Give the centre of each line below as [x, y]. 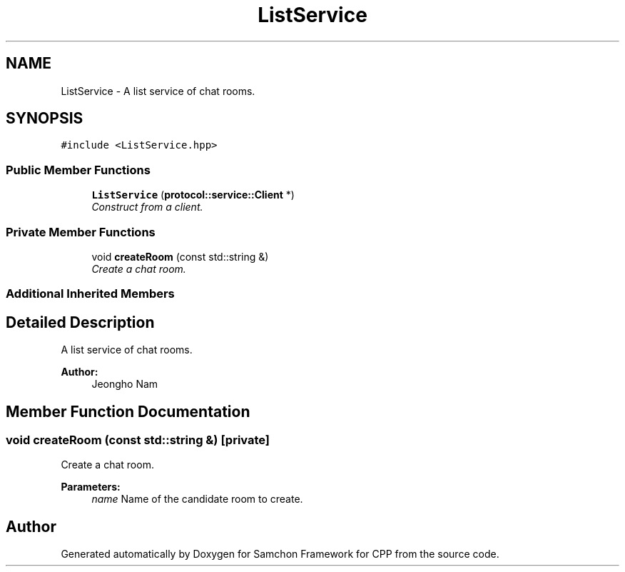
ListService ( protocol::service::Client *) [193, 195]
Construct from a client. [147, 207]
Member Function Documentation [128, 411]
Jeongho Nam [125, 384]
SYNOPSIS [45, 119]
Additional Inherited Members [90, 294]
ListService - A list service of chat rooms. [158, 91]
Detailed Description [80, 322]
